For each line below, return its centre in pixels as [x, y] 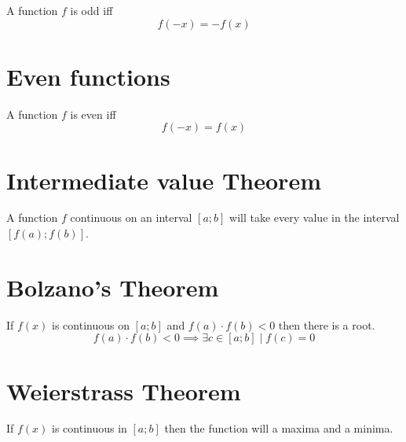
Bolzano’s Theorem [113, 287]
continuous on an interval [131, 217]
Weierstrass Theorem [124, 390]
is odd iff [91, 10]
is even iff [93, 114]
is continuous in [90, 428]
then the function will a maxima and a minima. [279, 428]
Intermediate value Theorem [164, 180]
